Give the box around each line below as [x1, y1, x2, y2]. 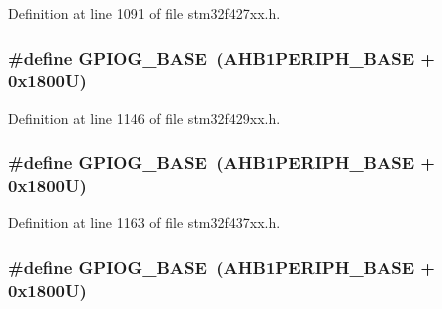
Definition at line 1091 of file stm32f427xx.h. [8, 3, 281, 23]
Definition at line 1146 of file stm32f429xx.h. [8, 107, 281, 128]
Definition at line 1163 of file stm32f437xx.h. [8, 212, 281, 233]
